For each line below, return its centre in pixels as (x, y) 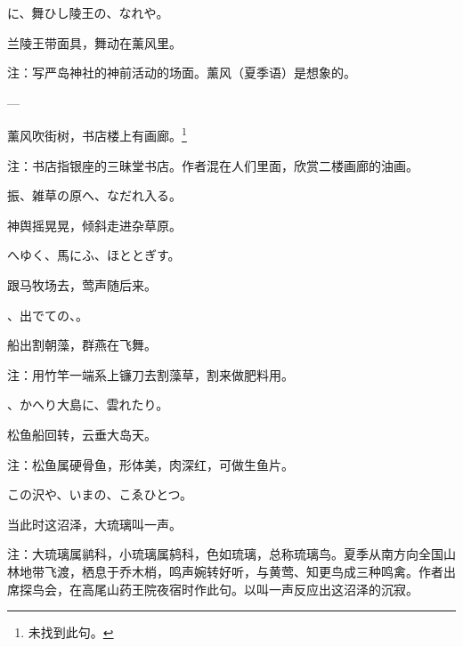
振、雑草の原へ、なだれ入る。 (94, 195)
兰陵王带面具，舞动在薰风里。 (94, 42)
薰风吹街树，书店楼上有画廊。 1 (97, 134)
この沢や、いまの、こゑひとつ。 (100, 494)
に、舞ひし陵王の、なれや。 (88, 12)
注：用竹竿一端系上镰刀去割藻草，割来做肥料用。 (150, 374)
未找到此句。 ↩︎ (71, 632)
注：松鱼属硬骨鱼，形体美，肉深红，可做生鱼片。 (150, 464)
